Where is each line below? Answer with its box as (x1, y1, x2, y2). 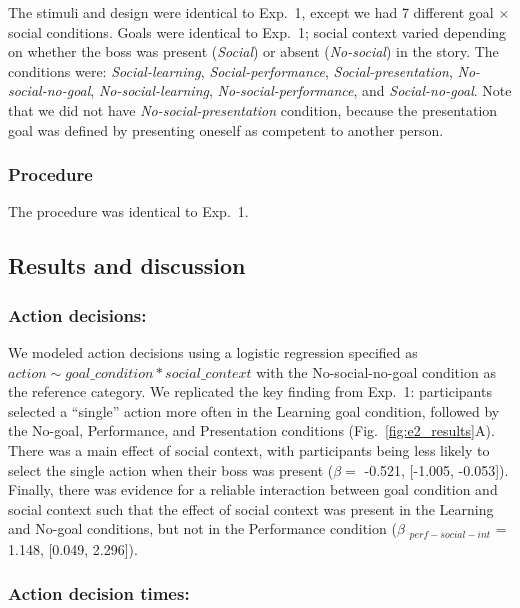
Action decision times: (8, 581, 190, 606)
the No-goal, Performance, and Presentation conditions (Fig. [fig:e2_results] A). (8, 420, 495, 441)
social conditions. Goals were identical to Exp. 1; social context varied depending (8, 21, 507, 42)
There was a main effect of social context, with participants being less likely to (8, 439, 490, 460)
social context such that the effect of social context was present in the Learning (8, 498, 494, 519)
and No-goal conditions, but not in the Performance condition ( (8, 518, 397, 539)
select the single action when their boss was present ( (8, 459, 334, 480)
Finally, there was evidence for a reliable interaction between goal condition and (8, 479, 498, 500)
